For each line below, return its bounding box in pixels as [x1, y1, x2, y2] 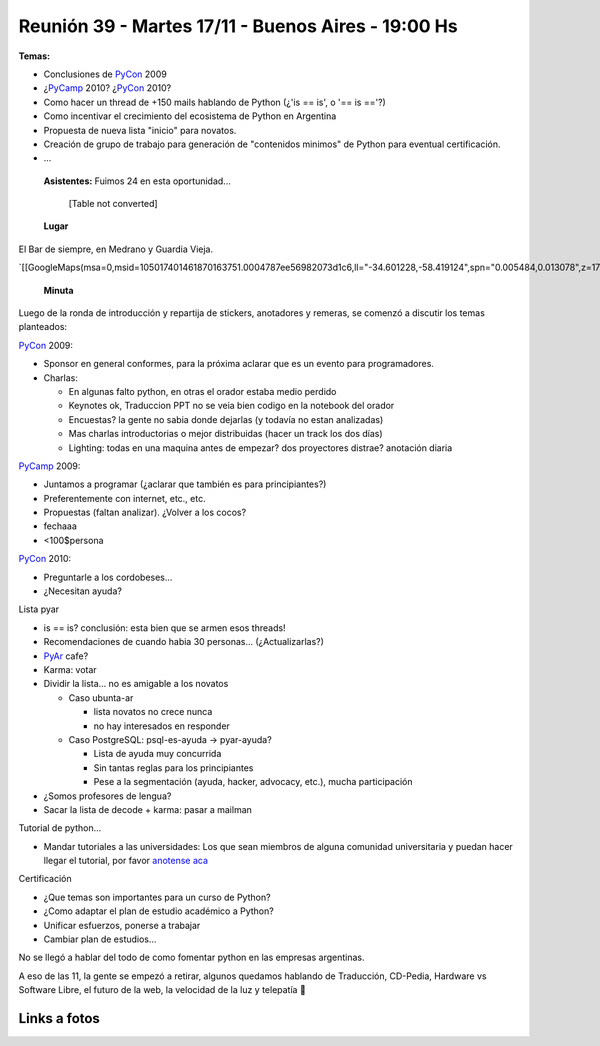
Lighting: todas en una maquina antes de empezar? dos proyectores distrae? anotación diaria [68, 441, 453, 454]
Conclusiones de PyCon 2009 [43, 68, 167, 80]
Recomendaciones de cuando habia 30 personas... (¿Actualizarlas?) [43, 636, 325, 648]
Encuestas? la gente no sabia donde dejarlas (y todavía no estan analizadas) [68, 413, 384, 425]
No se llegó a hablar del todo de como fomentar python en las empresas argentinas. [18, 951, 365, 964]
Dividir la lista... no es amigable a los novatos [43, 678, 229, 690]
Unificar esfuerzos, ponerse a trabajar [43, 919, 201, 931]
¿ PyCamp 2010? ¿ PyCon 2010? [43, 82, 172, 94]
